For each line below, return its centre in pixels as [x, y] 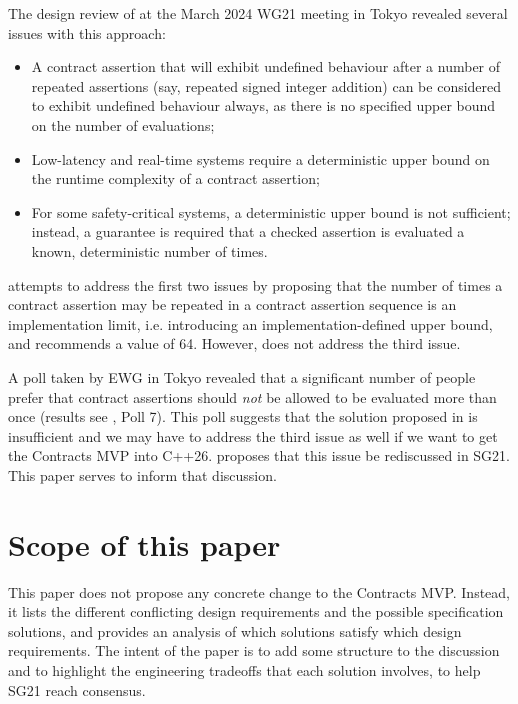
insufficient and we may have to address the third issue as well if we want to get [253, 435]
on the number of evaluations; [123, 124]
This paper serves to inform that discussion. [142, 474]
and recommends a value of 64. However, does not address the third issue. [234, 343]
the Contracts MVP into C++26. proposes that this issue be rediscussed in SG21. [259, 455]
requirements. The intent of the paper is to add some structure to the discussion [254, 650]
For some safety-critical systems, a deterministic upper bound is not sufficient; [271, 211]
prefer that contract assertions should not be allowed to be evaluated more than [252, 396]
